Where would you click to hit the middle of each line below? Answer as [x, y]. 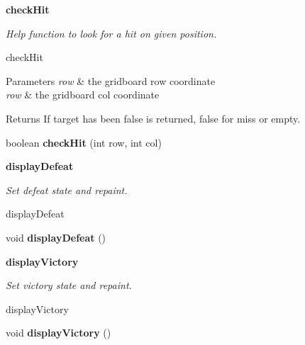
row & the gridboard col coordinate [83, 95]
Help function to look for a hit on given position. [111, 33]
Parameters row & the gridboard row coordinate [111, 80]
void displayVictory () [59, 333]
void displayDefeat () [56, 237]
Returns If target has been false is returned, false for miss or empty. [153, 118]
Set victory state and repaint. [69, 285]
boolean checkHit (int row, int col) [84, 142]
